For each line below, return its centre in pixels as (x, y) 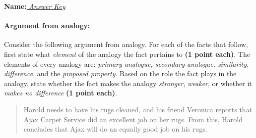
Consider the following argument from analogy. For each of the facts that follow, (126, 44)
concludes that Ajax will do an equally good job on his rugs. (115, 129)
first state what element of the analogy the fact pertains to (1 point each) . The (127, 54)
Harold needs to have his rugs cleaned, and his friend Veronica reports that (138, 109)
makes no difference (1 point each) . (61, 93)
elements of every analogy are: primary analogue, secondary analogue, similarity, (127, 64)
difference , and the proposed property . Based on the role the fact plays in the (120, 73)
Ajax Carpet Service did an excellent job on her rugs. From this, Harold (133, 119)
